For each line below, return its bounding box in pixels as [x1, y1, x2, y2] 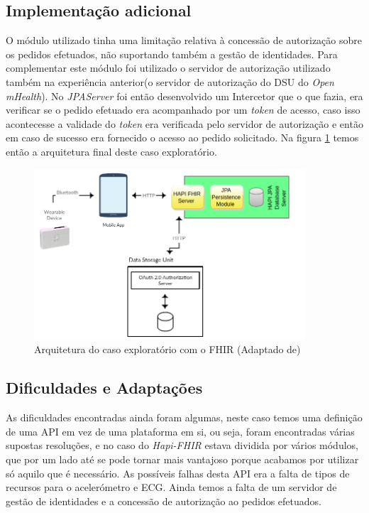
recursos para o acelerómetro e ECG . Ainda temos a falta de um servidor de [6, 480, 337, 495]
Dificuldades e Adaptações [6, 377, 203, 399]
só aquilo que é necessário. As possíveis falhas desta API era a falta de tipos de [6, 465, 350, 480]
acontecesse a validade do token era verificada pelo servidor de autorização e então [6, 116, 363, 131]
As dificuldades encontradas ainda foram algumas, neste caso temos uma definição [6, 410, 363, 425]
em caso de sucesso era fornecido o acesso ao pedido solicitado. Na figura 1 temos [6, 130, 359, 145]
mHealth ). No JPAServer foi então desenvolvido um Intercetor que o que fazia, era [6, 88, 363, 103]
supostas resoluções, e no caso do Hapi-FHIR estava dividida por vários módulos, [6, 438, 358, 453]
